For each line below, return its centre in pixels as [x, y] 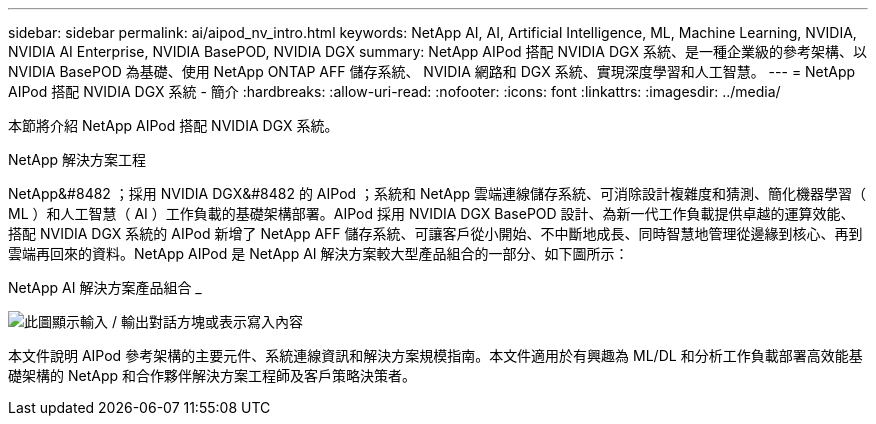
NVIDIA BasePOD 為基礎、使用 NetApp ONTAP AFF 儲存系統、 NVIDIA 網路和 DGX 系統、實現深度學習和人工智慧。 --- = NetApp [432, 71]
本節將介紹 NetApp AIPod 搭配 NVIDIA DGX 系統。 [173, 125]
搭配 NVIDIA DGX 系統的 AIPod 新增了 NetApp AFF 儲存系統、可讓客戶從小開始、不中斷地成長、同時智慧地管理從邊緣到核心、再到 [435, 233]
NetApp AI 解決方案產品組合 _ [105, 287]
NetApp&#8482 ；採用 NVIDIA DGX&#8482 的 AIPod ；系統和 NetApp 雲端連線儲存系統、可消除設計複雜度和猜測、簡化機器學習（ [437, 193]
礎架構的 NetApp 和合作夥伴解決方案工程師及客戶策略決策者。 [212, 375]
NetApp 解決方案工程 [77, 159]
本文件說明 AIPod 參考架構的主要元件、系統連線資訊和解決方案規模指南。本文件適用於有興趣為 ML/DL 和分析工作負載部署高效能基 [435, 355]
